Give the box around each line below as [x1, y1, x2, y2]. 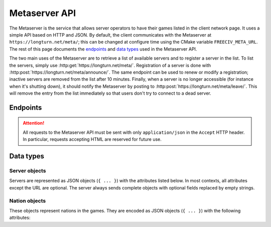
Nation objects [9, 197, 46, 204]
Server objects [9, 167, 46, 174]
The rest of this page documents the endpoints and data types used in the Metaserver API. [9, 46, 197, 52]
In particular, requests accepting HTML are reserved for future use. [23, 136, 162, 142]
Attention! [23, 120, 45, 126]
